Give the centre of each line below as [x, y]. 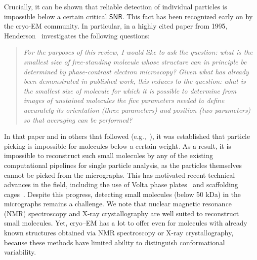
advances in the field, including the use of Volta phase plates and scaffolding [121, 184]
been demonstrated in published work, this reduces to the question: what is [135, 81]
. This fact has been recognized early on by [188, 16]
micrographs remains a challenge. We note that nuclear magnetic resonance [118, 204]
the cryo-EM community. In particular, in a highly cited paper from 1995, [116, 26]
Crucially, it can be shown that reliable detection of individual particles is [116, 6]
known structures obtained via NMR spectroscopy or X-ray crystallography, [119, 233]
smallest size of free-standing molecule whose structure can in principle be [135, 61]
